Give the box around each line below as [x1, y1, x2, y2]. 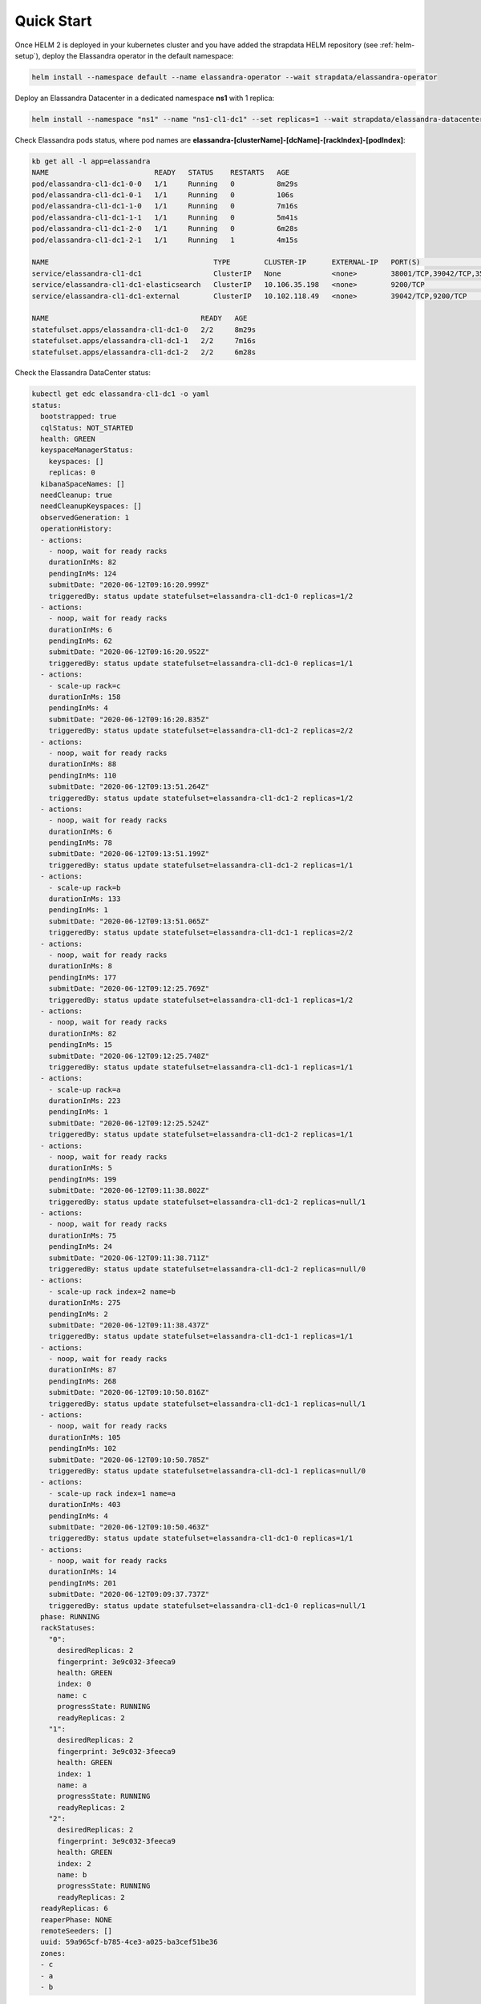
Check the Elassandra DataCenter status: [14, 368, 152, 378]
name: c [57, 1691, 87, 1699]
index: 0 [57, 1679, 91, 1689]
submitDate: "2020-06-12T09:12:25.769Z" [48, 984, 210, 993]
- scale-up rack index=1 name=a [48, 1489, 176, 1498]
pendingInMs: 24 [48, 1242, 112, 1251]
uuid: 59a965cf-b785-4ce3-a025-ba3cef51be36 [40, 1937, 218, 1947]
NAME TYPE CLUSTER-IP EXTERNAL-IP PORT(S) [31, 257, 421, 267]
